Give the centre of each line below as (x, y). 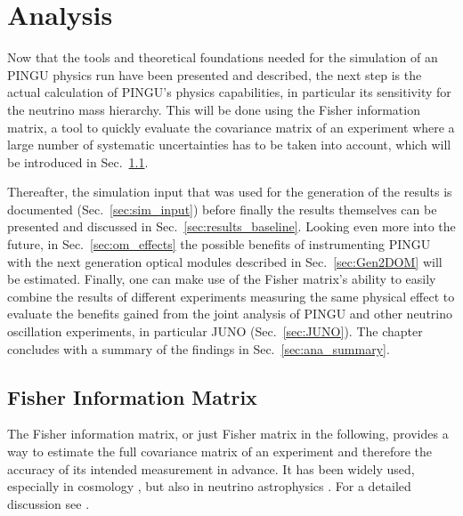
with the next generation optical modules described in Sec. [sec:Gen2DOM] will (225, 261)
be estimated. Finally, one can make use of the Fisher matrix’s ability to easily (222, 279)
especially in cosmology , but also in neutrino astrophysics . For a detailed (209, 486)
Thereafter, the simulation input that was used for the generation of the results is (230, 192)
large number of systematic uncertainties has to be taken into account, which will (229, 145)
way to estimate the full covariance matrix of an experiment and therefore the (220, 451)
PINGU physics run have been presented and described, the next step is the (215, 74)
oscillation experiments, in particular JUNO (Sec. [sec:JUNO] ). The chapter (215, 331)
